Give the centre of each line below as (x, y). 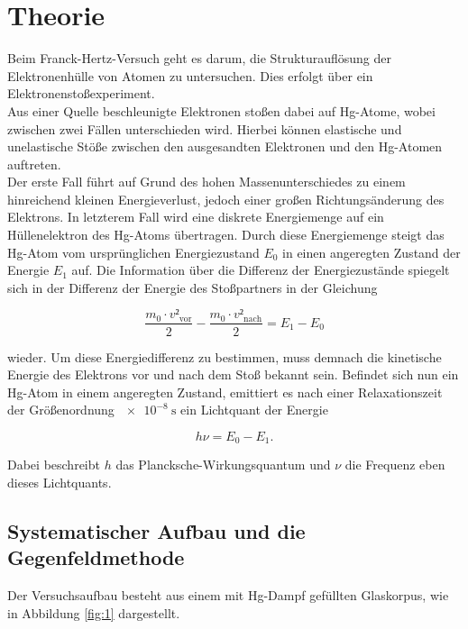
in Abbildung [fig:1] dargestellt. (94, 612)
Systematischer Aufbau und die (156, 530)
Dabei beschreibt (54, 465)
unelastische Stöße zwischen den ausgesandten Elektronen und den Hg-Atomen (225, 146)
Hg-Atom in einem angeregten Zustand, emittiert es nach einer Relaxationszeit (225, 392)
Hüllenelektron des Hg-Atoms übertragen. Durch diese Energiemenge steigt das (226, 235)
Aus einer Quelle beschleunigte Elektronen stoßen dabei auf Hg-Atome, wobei (221, 110)
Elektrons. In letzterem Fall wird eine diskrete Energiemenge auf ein (196, 217)
